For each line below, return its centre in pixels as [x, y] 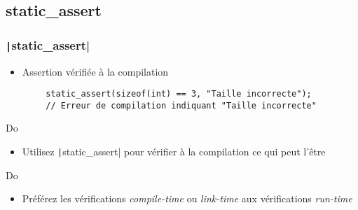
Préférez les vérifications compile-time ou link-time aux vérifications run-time [187, 198]
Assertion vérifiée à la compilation [95, 71]
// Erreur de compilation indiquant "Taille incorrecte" [181, 105]
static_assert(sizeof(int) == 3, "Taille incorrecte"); [179, 94]
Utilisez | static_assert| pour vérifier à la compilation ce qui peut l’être [174, 152]
